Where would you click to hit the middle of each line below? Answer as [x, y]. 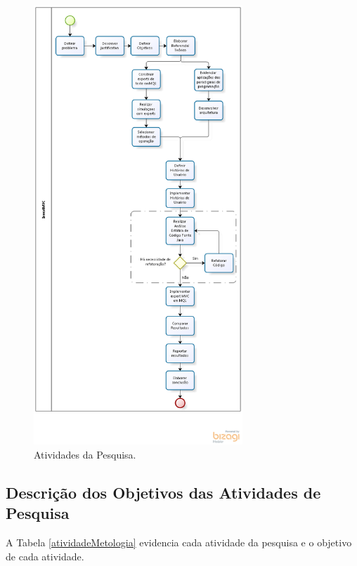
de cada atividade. [45, 556]
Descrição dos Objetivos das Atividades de [163, 492]
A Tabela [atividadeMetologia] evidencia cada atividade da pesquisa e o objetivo [179, 542]
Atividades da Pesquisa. [85, 454]
